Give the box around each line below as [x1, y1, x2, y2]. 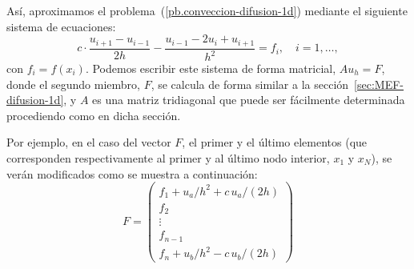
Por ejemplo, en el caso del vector [6, 134, 171, 151]
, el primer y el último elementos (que [182, 134, 368, 151]
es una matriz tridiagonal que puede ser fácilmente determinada [92, 91, 405, 108]
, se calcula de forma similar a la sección [151, 75, 349, 92]
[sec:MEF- [354, 75, 404, 92]
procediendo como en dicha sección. [6, 106, 181, 123]
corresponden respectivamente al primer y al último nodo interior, [6, 149, 330, 166]
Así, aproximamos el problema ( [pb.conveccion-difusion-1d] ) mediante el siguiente [6, 2, 408, 18]
